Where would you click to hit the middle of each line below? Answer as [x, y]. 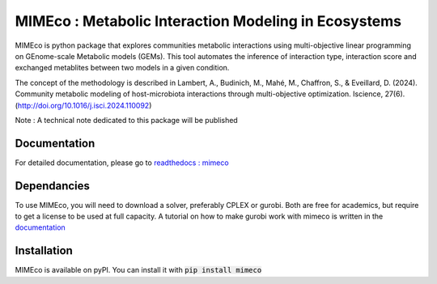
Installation [44, 251]
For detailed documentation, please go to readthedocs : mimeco [122, 163]
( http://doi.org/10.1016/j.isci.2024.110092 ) [83, 105]
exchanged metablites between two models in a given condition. [122, 68]
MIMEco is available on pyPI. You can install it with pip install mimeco [138, 270]
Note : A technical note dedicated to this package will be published [126, 120]
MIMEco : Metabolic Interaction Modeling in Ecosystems [208, 21]
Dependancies [53, 186]
